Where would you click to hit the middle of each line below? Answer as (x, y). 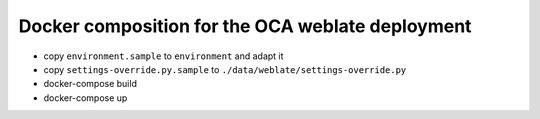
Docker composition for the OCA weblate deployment (245, 26)
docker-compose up (85, 97)
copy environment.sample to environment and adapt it (163, 56)
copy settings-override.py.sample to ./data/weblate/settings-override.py (225, 69)
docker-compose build (90, 84)
